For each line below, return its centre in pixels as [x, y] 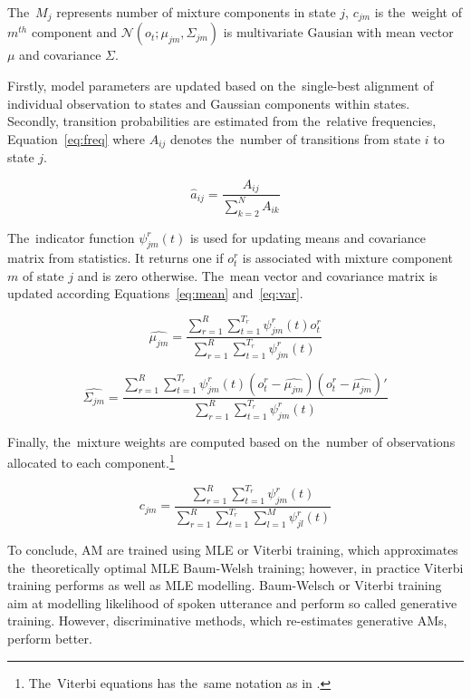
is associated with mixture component [347, 258]
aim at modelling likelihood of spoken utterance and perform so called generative [232, 602]
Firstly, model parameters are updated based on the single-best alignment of [221, 86]
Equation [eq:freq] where [76, 138]
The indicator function [71, 237]
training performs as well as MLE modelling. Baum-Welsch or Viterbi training [225, 585]
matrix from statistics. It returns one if [115, 258]
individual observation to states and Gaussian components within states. [209, 103]
